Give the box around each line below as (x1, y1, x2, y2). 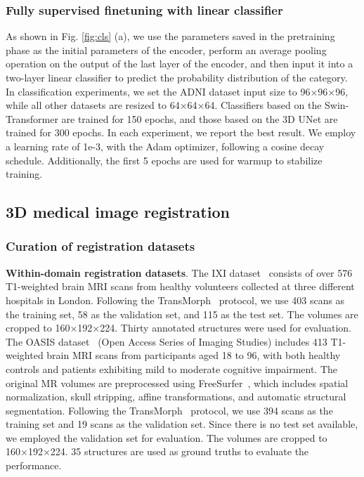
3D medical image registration (6, 201, 230, 223)
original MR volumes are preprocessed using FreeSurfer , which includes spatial (6, 375, 349, 390)
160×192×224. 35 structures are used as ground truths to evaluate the (6, 444, 309, 459)
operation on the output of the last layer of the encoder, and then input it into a (6, 56, 353, 71)
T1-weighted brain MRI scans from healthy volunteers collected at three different (6, 279, 355, 294)
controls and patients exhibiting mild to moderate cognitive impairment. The (6, 361, 338, 376)
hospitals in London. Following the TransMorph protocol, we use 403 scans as (6, 292, 345, 307)
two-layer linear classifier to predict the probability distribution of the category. (6, 70, 348, 84)
